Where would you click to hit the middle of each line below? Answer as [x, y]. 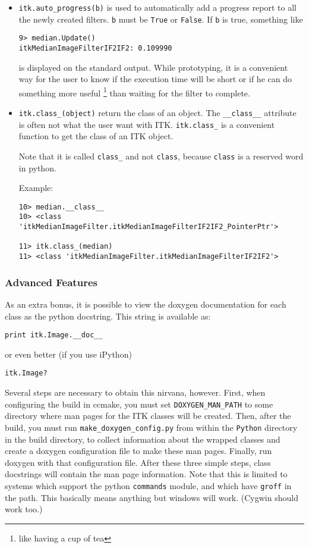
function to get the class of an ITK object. [96, 136]
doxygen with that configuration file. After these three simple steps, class [138, 462]
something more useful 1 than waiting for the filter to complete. [134, 92]
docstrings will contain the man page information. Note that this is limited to [146, 474]
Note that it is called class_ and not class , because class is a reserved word [161, 156]
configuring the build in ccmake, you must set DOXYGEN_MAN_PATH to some [139, 404]
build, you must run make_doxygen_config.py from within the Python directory [151, 427]
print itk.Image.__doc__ [54, 335]
